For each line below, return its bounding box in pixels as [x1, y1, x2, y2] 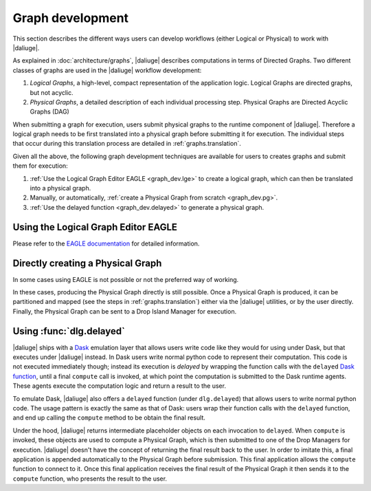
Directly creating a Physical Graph [12, 257, 162, 269]
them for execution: [12, 162, 68, 170]
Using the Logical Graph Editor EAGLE [12, 221, 178, 233]
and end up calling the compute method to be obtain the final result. [12, 413, 206, 422]
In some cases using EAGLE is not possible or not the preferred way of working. [12, 275, 239, 283]
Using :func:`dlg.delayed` [12, 325, 125, 337]
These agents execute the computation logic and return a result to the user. [12, 382, 227, 390]
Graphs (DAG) [30, 107, 70, 116]
